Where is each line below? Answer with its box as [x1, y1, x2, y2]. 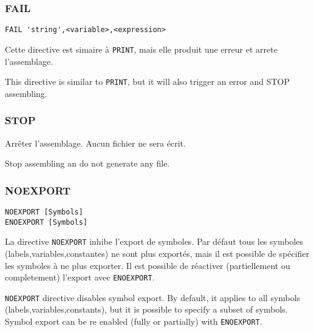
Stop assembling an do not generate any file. [5, 157, 170, 170]
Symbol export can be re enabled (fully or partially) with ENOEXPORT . [5, 315, 262, 328]
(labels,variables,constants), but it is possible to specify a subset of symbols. [5, 303, 288, 316]
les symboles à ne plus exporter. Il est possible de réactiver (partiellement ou [5, 259, 290, 271]
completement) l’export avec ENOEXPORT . [5, 271, 155, 284]
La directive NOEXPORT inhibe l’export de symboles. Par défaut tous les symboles [5, 235, 304, 248]
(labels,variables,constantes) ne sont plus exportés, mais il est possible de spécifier [5, 247, 310, 259]
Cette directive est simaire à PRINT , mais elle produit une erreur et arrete [5, 42, 278, 55]
